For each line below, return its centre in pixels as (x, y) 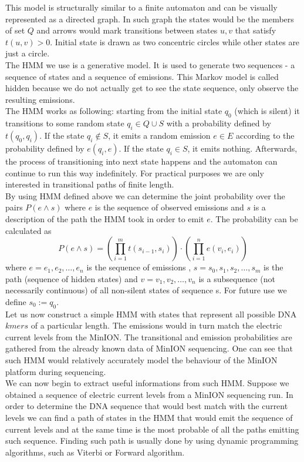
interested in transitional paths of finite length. (90, 184)
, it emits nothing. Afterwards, (242, 148)
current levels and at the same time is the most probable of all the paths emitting (152, 429)
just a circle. (28, 53)
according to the (265, 135)
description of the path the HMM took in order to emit (105, 218)
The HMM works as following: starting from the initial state (114, 111)
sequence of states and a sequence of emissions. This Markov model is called (142, 76)
